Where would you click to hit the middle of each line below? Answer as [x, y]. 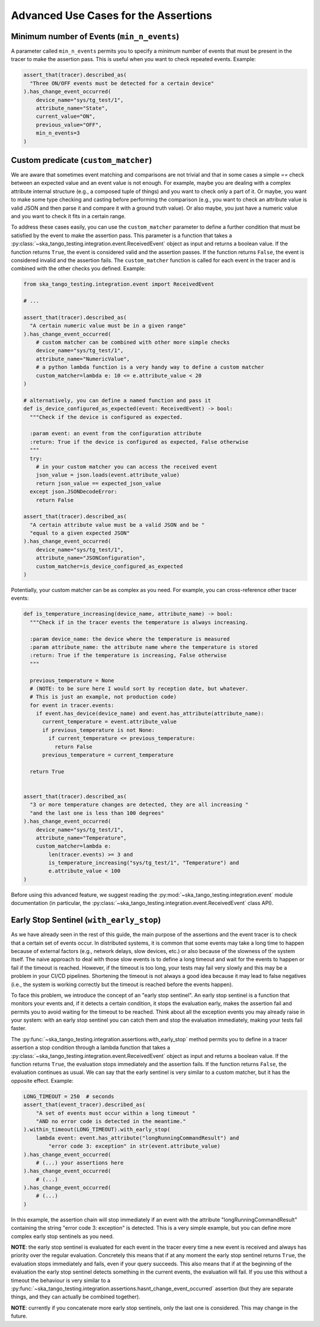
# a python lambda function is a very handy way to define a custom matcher [150, 367]
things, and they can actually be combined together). [76, 1297]
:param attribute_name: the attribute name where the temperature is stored [144, 647]
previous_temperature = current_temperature [108, 755]
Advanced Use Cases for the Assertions [112, 15]
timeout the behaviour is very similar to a [61, 1280]
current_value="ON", [66, 116]
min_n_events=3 [58, 133]
